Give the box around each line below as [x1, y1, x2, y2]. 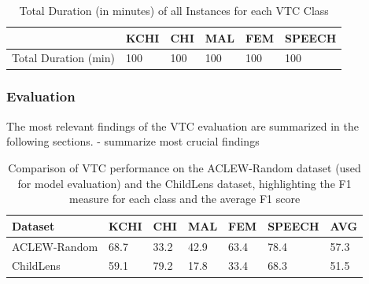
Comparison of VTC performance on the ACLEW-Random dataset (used [8, 159, 361, 175]
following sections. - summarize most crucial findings [6, 133, 260, 149]
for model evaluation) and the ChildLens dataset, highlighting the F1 [17, 175, 352, 191]
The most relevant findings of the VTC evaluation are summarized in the [6, 117, 359, 134]
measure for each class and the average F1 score [69, 190, 301, 207]
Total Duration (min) [12, 50, 115, 66]
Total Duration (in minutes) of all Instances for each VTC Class [19, 2, 329, 18]
